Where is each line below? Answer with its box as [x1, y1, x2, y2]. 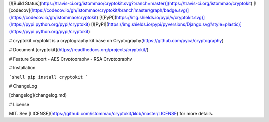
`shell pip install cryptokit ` [9, 74, 88, 80]
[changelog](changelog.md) [9, 92, 67, 98]
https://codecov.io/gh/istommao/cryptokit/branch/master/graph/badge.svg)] [31, 7, 189, 13]
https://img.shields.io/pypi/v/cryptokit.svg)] [116, 14, 205, 20]
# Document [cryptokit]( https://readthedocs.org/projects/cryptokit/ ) [9, 47, 149, 53]
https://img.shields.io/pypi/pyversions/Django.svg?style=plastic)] [108, 21, 242, 27]
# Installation [9, 65, 36, 71]
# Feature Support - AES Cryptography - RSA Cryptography [9, 56, 132, 61]
